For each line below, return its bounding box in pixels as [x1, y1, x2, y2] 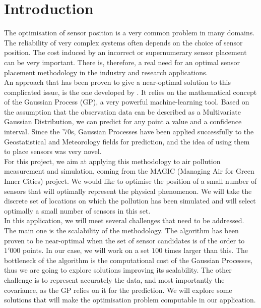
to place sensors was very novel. [4, 146, 102, 157]
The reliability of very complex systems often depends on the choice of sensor [4, 37, 243, 47]
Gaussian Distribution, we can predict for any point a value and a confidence [4, 116, 242, 127]
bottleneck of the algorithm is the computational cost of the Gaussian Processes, [4, 254, 253, 265]
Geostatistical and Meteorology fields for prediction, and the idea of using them [4, 136, 250, 146]
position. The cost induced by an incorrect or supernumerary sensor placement [4, 47, 247, 58]
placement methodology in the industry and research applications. [4, 67, 208, 77]
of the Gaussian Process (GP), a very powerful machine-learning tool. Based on [4, 96, 249, 107]
